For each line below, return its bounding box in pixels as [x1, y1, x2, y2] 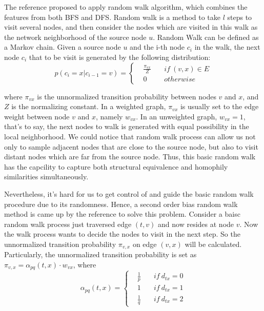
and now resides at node [158, 218, 234, 229]
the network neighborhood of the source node [4, 31, 147, 42]
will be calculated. [185, 238, 242, 249]
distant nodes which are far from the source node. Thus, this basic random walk [4, 151, 256, 162]
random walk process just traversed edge [4, 218, 132, 229]
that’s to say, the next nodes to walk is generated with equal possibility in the [4, 121, 249, 132]
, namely [95, 111, 123, 121]
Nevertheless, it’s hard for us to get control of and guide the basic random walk [4, 188, 254, 199]
